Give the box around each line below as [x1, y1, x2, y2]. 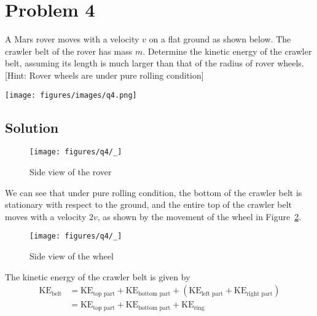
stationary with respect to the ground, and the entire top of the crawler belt [5, 198, 292, 211]
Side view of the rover [29, 165, 112, 178]
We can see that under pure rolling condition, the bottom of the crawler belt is [5, 186, 302, 199]
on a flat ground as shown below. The [149, 33, 291, 45]
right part [246, 290, 273, 297]
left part [201, 290, 224, 297]
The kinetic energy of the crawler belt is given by [5, 270, 190, 283]
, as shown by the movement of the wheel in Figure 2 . [97, 210, 302, 223]
